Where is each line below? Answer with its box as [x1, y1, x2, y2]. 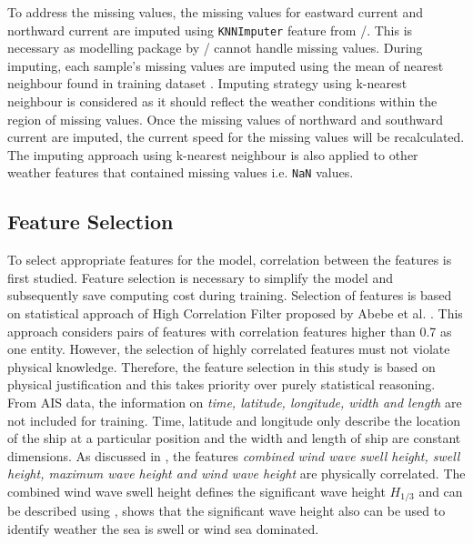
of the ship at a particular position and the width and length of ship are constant [7, 428, 461, 448]
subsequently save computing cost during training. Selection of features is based [7, 286, 452, 305]
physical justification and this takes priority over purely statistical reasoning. [7, 375, 436, 394]
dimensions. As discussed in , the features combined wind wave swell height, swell [7, 446, 460, 465]
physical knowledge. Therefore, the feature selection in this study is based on [7, 357, 436, 376]
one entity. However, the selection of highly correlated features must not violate [7, 339, 450, 358]
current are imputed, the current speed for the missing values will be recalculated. [7, 127, 465, 146]
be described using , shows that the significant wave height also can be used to [7, 501, 446, 520]
